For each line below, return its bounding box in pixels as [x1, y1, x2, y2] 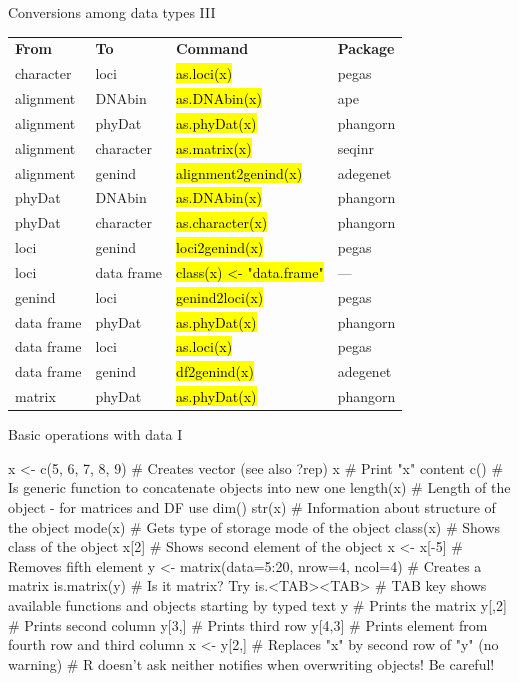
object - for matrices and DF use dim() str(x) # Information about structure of [8, 497, 496, 518]
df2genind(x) [176, 361, 254, 382]
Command [176, 38, 249, 59]
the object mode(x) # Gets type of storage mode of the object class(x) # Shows [8, 516, 501, 537]
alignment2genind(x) [176, 162, 303, 183]
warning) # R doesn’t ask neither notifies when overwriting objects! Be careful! [8, 653, 495, 674]
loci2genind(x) [176, 237, 264, 258]
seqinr [337, 137, 374, 158]
